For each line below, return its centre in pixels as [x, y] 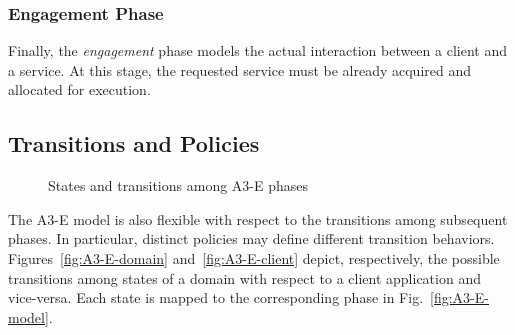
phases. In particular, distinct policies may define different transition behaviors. [251, 238]
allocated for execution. [79, 89]
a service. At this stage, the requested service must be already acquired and [239, 69]
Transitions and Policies [134, 143]
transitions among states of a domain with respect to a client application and [244, 277]
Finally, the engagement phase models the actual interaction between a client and [257, 50]
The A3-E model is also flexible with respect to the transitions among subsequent [258, 218]
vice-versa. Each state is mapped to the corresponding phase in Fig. [216, 297]
